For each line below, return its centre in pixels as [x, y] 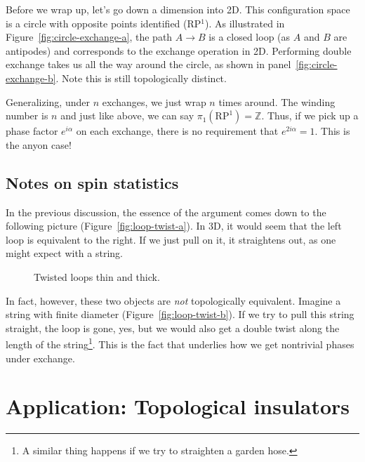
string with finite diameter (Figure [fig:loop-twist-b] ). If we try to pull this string [180, 314]
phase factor [32, 131]
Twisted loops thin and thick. [97, 276]
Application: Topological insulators [178, 406]
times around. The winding [277, 101]
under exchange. [40, 358]
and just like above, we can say [127, 115]
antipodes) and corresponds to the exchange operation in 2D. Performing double [179, 50]
